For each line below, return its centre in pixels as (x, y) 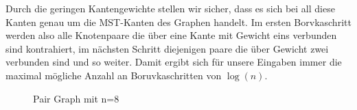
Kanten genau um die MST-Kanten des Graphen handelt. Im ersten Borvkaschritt (178, 22)
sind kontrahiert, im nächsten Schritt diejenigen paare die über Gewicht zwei (167, 48)
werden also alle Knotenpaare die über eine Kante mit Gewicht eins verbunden (171, 35)
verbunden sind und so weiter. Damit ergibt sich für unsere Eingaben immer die (174, 62)
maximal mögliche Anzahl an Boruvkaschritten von (114, 75)
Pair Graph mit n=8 (76, 98)
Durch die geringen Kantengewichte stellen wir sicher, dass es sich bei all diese (170, 8)
